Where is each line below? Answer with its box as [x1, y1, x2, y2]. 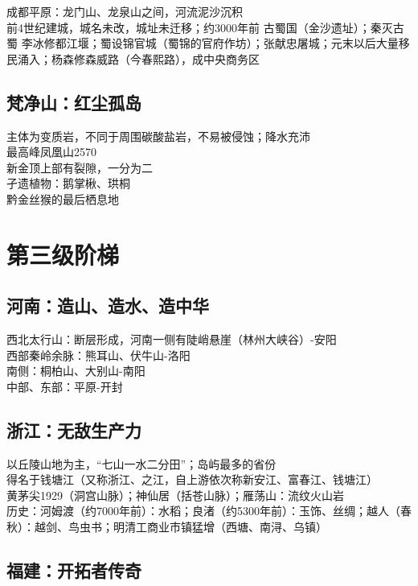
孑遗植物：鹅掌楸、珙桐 [6, 175, 130, 192]
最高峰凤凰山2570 [6, 143, 96, 160]
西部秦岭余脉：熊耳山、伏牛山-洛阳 [6, 346, 191, 363]
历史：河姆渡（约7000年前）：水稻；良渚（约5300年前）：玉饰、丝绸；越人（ [6, 502, 400, 519]
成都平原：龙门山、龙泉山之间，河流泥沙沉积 [6, 3, 243, 19]
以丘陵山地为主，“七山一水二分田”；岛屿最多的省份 [6, 455, 277, 472]
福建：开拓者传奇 [6, 558, 141, 583]
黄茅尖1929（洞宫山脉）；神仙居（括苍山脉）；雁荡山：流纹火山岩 [6, 486, 344, 503]
